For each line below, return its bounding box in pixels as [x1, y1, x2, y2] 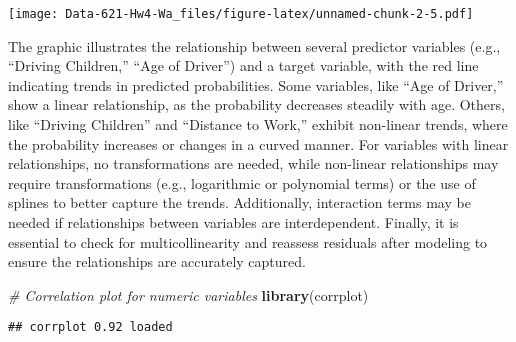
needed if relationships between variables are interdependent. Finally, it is [8, 212, 459, 232]
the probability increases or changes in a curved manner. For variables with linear [8, 133, 509, 154]
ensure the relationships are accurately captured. [8, 251, 306, 272]
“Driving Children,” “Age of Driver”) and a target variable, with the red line [8, 55, 479, 76]
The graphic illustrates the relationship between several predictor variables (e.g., [8, 35, 501, 56]
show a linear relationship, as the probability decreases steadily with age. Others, [8, 94, 505, 115]
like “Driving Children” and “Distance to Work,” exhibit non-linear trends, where [8, 114, 508, 135]
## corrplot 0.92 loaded [8, 320, 173, 335]
